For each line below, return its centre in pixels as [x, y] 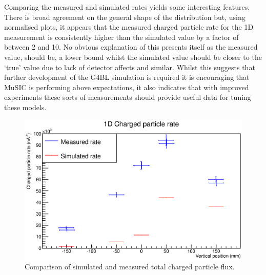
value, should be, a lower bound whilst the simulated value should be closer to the [133, 57]
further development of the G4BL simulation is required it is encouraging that [127, 77]
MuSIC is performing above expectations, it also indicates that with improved [127, 87]
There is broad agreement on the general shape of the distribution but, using [125, 17]
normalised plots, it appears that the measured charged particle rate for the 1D [129, 27]
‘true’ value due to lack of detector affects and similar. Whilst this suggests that [130, 67]
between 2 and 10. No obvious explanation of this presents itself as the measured [131, 47]
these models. [25, 107]
